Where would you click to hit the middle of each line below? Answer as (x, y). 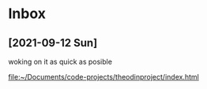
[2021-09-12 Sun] (53, 43)
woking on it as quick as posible (60, 61)
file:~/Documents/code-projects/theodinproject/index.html (103, 77)
